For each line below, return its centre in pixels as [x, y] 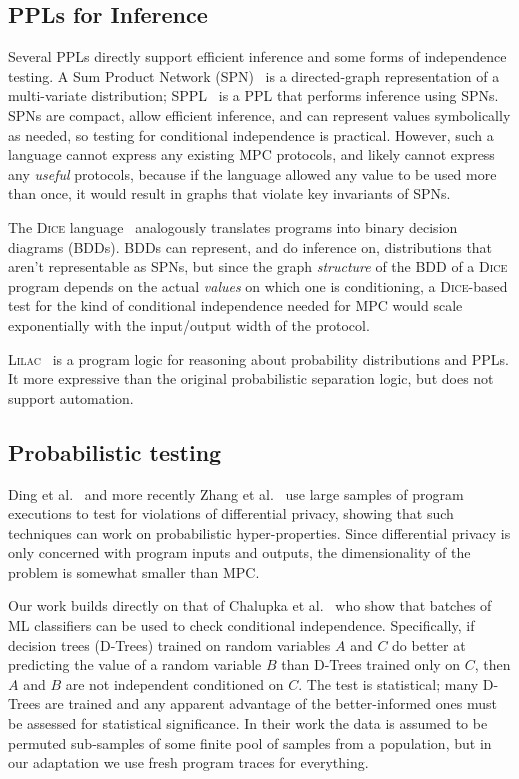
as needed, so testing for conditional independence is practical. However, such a [251, 134]
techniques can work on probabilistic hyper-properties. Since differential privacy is [259, 532]
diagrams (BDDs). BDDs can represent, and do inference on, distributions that [250, 246]
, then [492, 664]
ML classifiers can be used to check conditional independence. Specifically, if [241, 625]
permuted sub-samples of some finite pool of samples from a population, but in [250, 742]
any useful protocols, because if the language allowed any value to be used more [252, 173]
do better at [429, 644]
